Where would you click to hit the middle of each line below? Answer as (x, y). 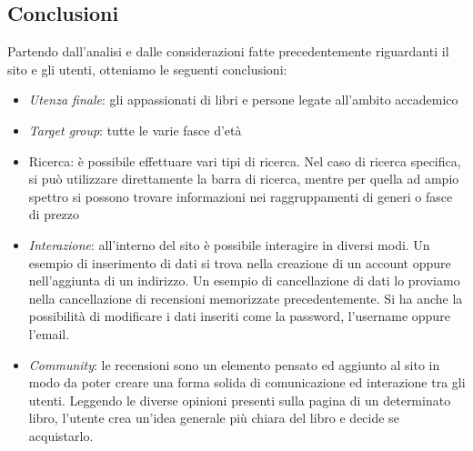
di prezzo (54, 214)
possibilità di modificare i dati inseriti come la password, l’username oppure (239, 316)
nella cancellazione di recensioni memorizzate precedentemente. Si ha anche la (246, 298)
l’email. (49, 333)
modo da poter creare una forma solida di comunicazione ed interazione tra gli (247, 382)
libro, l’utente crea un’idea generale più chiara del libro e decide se (214, 418)
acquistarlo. (61, 435)
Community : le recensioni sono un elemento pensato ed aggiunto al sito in (234, 364)
